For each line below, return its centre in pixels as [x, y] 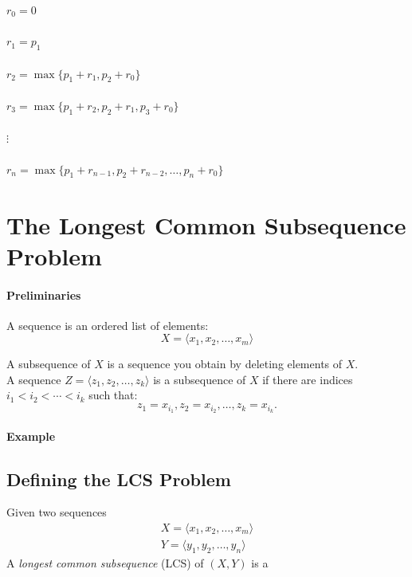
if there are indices [308, 379]
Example [31, 436]
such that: [113, 395]
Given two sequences [57, 512]
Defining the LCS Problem [119, 479]
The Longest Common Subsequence [206, 224]
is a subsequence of [200, 379]
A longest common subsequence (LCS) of [105, 562]
